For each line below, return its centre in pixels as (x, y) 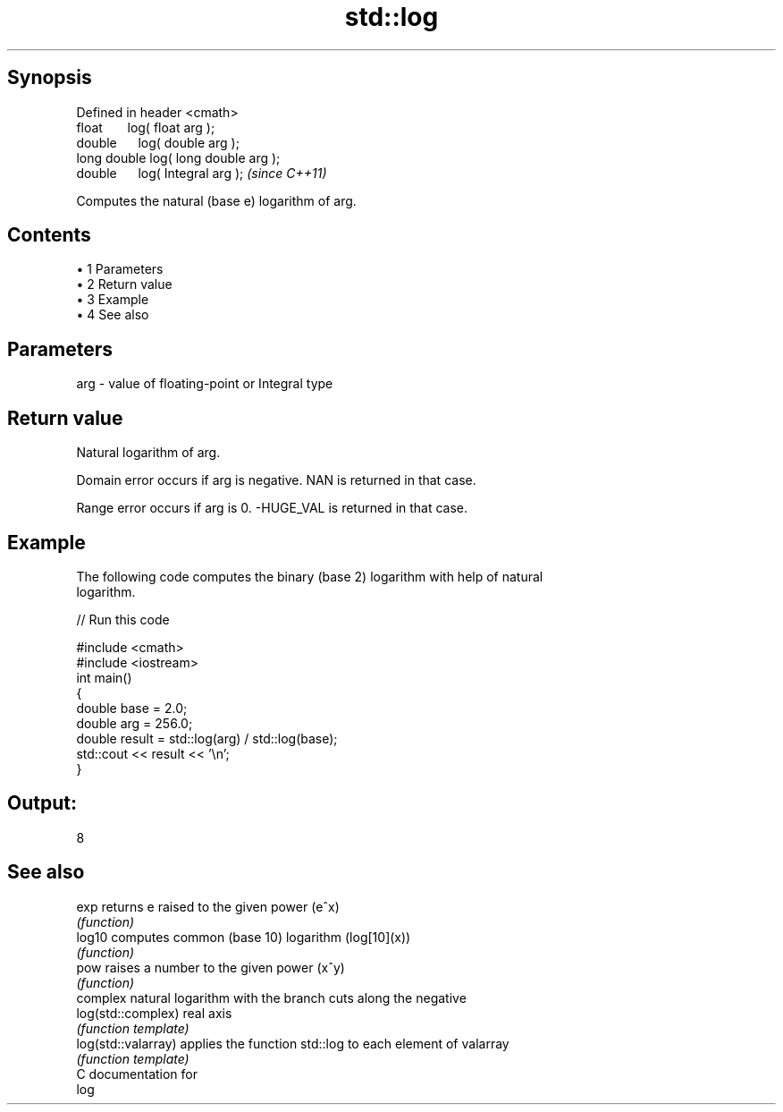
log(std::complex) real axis (154, 1013)
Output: (42, 803)
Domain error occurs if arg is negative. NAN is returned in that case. (276, 480)
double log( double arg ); (158, 142)
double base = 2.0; (132, 708)
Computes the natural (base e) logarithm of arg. (216, 200)
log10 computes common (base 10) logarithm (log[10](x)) (244, 937)
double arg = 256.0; (135, 723)
